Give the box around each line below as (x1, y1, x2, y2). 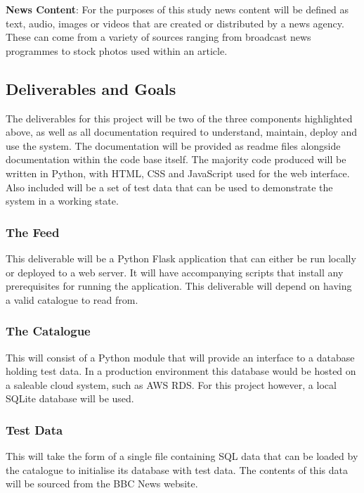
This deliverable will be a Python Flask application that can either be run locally (6, 250, 356, 265)
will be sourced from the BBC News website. (6, 476, 198, 491)
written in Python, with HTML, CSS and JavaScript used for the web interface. (6, 165, 350, 180)
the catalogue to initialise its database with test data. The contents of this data (6, 462, 348, 477)
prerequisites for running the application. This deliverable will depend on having (6, 278, 352, 293)
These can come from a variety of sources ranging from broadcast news (6, 30, 311, 44)
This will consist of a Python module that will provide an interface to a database (6, 350, 355, 364)
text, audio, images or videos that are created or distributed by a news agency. (6, 15, 344, 30)
